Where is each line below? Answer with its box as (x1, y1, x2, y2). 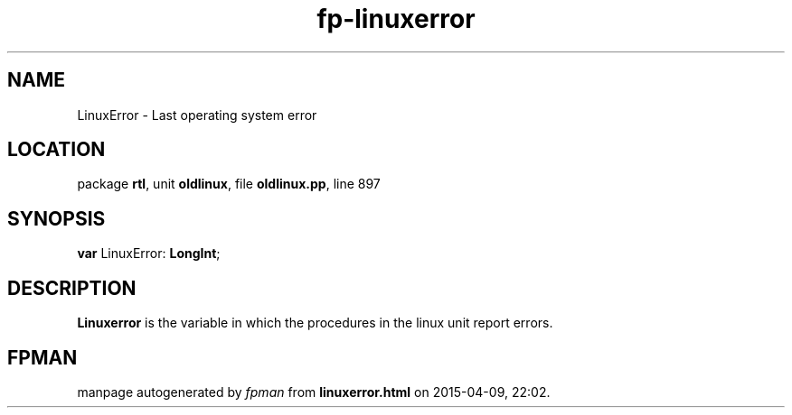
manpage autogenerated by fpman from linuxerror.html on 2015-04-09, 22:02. (77, 383, 551, 400)
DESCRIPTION (7, 276, 137, 300)
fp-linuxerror (316, 4, 476, 34)
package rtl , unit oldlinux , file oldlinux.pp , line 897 (77, 176, 381, 192)
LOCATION (7, 138, 106, 161)
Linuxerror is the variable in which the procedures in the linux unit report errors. (77, 315, 553, 331)
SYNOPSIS (7, 207, 106, 230)
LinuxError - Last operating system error (77, 106, 317, 123)
